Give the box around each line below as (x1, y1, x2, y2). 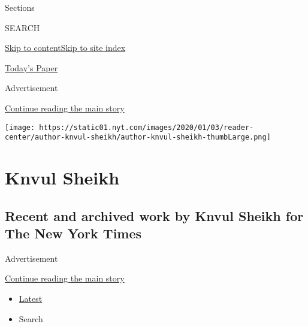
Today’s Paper (5, 61, 58, 74)
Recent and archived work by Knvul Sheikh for (5, 206, 304, 225)
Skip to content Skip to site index (5, 41, 126, 54)
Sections (5, 1, 35, 13)
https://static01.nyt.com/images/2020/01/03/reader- (39, 123, 254, 132)
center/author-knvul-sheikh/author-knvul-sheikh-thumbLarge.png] (5, 133, 271, 142)
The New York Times (5, 224, 142, 243)
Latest (19, 292, 43, 305)
